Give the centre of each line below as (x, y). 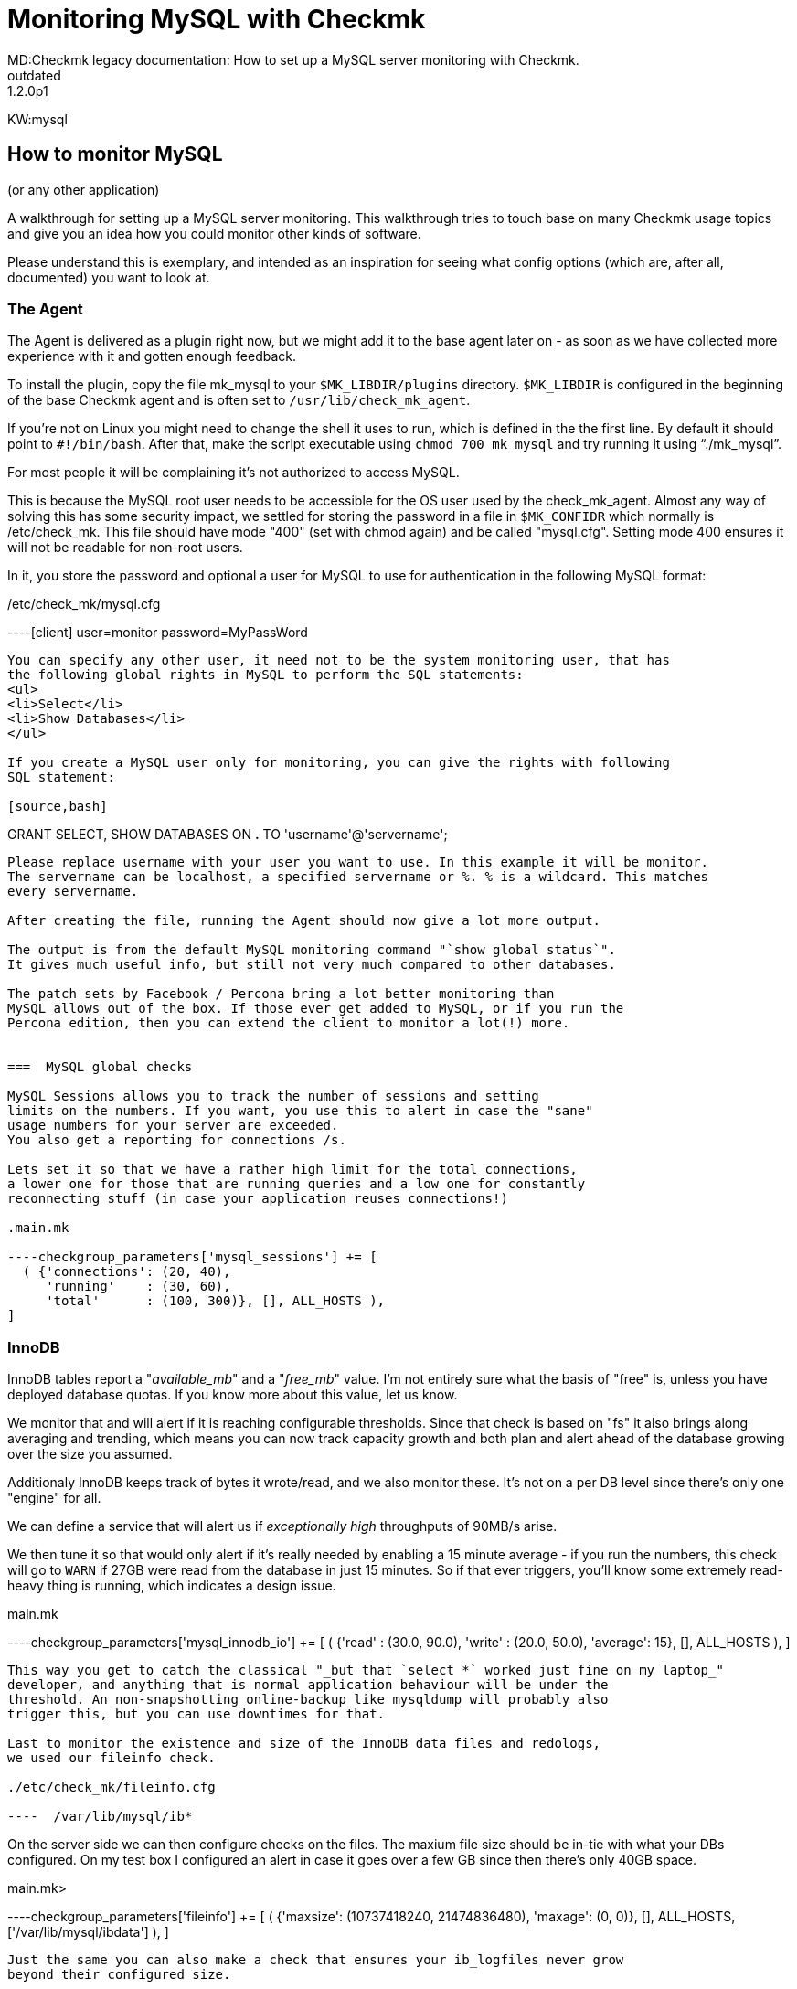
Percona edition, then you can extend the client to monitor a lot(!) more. (289, 1023)
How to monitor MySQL (115, 154)
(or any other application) (84, 189)
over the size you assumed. (90, 1454)
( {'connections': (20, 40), (127, 1272)
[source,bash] (58, 807)
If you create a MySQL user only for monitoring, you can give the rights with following (339, 763)
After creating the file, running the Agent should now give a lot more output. (304, 921)
